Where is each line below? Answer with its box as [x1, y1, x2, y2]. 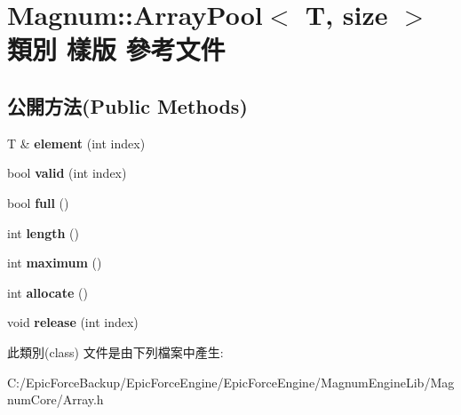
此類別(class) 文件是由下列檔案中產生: [7, 342, 224, 361]
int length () [7, 223, 80, 242]
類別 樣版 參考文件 [7, 31, 226, 68]
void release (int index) [7, 313, 139, 331]
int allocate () [7, 283, 88, 301]
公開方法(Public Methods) [7, 92, 248, 119]
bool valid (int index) [7, 164, 127, 182]
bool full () [7, 193, 69, 211]
